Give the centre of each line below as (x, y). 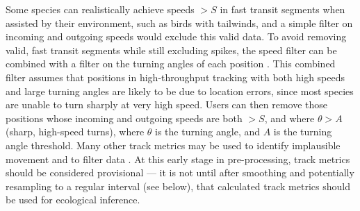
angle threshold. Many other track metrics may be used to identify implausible (173, 145)
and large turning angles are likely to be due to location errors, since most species (180, 91)
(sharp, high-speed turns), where (75, 132)
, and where (289, 118)
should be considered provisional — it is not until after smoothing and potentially (180, 172)
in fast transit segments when (283, 9)
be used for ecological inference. (73, 200)
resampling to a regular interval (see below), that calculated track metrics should (178, 186)
